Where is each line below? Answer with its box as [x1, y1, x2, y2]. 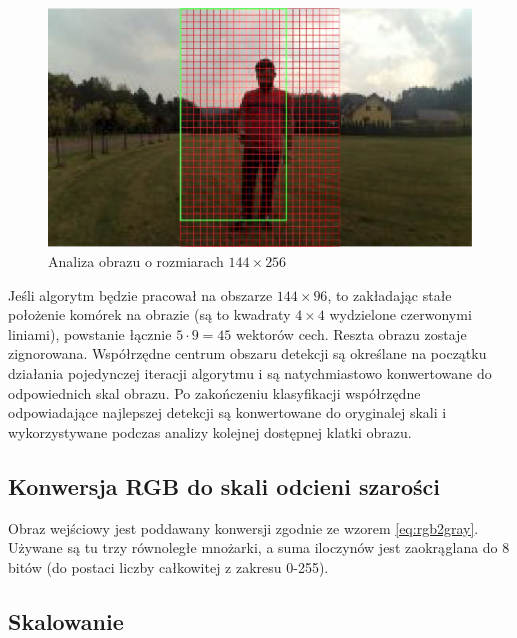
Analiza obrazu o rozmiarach [48, 251, 224, 272]
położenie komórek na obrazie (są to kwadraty [8, 304, 291, 325]
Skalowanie [8, 605, 124, 636]
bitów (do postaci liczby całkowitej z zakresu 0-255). [8, 556, 329, 577]
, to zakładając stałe [327, 284, 452, 305]
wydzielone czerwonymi [329, 304, 472, 325]
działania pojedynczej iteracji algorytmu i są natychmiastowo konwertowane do [8, 363, 492, 384]
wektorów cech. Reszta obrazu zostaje [236, 323, 467, 344]
